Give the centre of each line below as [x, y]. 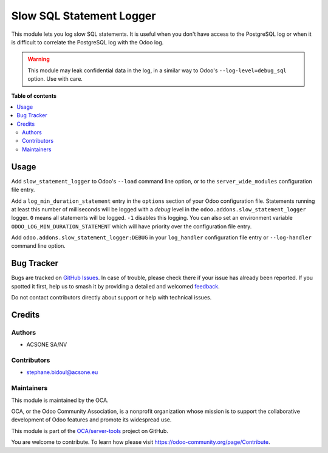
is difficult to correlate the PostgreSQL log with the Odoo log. [87, 42]
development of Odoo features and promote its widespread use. [91, 420]
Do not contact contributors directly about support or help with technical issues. [111, 298]
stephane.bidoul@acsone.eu [62, 372]
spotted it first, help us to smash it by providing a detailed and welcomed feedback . [115, 286]
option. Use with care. [55, 79]
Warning [39, 59]
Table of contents [34, 96]
